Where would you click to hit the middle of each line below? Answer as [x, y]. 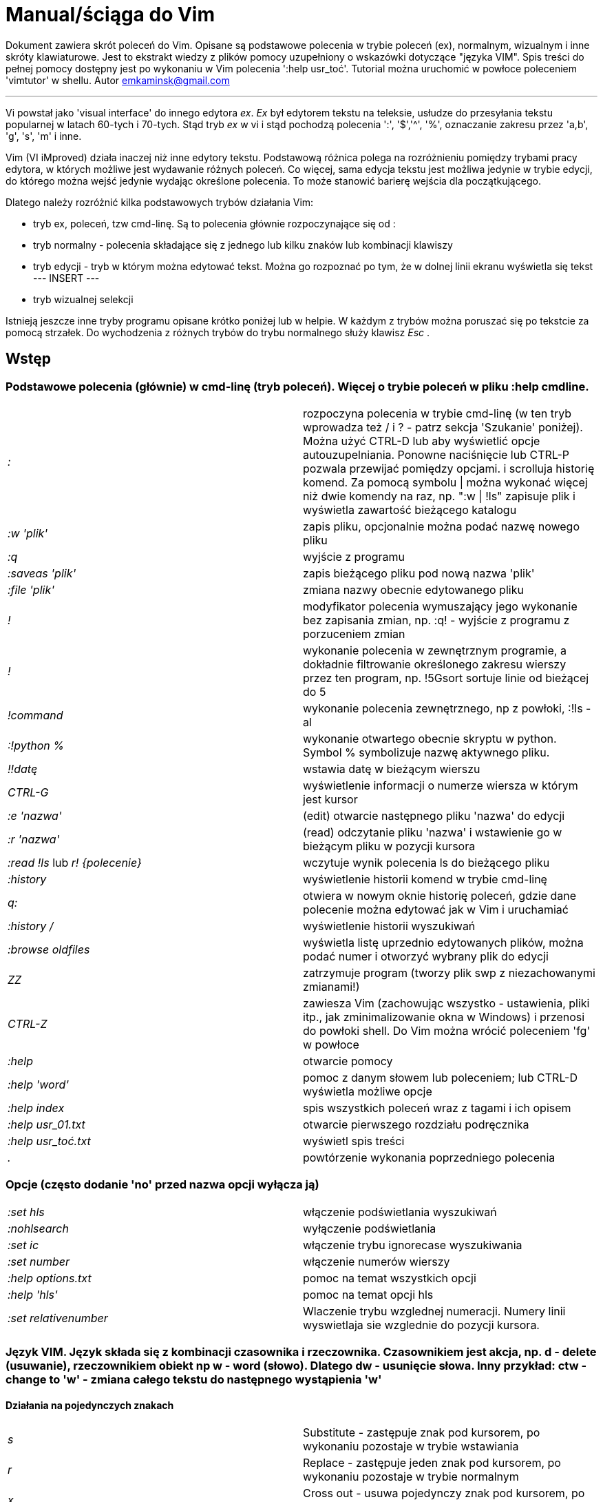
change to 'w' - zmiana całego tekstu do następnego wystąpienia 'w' [194, 1380]
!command [35, 715]
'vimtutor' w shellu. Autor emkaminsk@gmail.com [118, 80]
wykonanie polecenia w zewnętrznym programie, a [435, 650]
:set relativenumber [58, 1318]
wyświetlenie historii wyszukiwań [389, 926]
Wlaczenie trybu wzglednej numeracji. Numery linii [434, 1311]
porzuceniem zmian [354, 634]
